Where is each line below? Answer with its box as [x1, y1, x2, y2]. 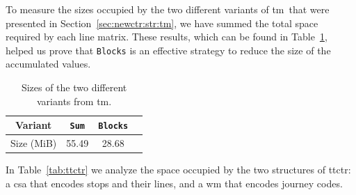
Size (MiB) [10, 136, 57, 150]
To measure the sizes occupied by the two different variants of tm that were [6, 2, 330, 16]
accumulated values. [6, 56, 91, 71]
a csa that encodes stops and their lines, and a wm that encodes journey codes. [6, 175, 343, 190]
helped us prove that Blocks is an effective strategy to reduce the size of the [6, 42, 331, 57]
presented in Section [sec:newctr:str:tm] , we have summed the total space [6, 15, 318, 30]
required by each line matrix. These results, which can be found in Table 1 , [6, 29, 327, 44]
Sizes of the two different [21, 80, 127, 95]
